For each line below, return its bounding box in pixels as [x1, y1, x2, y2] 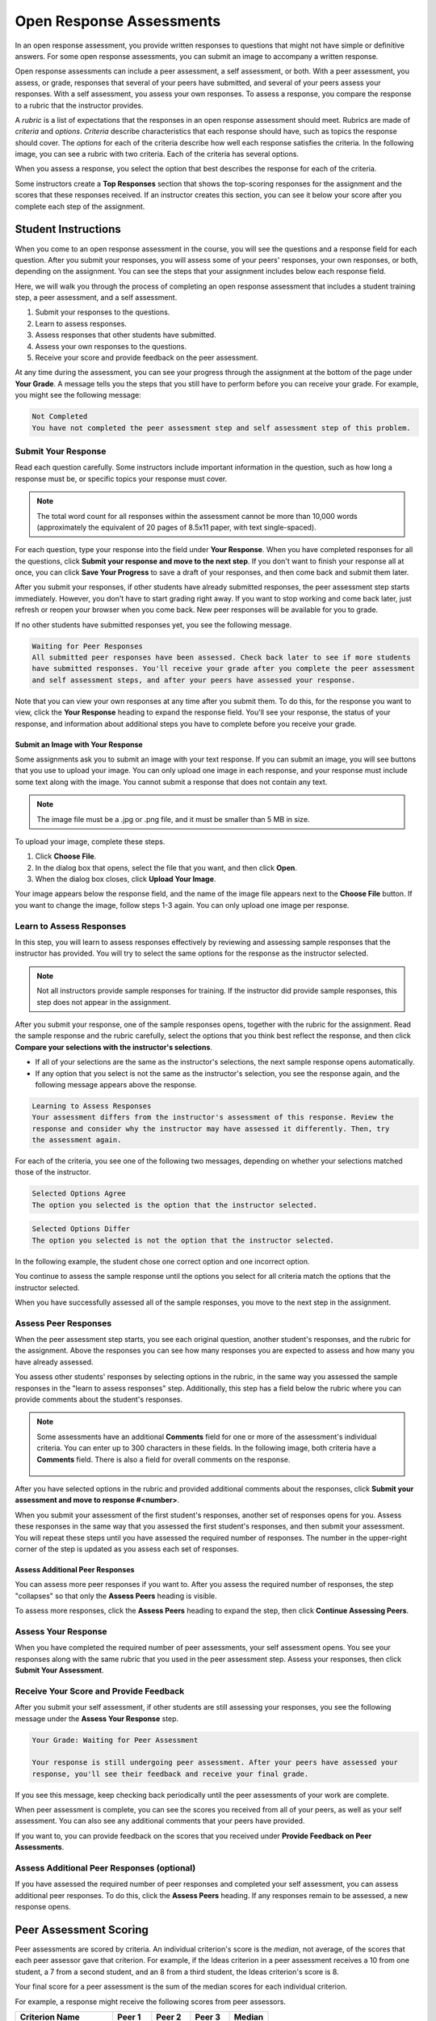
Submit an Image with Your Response [15, 740, 143, 749]
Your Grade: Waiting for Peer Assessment [31, 1735, 199, 1745]
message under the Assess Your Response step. [15, 1714, 179, 1724]
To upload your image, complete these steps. [15, 837, 166, 846]
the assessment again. [31, 1136, 122, 1145]
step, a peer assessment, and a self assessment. [15, 293, 178, 302]
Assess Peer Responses [15, 1318, 112, 1329]
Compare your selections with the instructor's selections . [15, 1042, 213, 1052]
